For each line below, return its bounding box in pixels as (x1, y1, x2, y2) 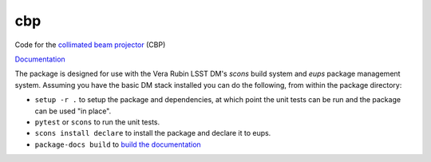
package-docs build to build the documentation (34, 140, 201, 149)
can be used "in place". (34, 106, 112, 116)
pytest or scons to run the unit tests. (34, 117, 160, 127)
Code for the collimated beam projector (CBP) (14, 40, 166, 49)
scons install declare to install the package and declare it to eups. (34, 128, 271, 138)
